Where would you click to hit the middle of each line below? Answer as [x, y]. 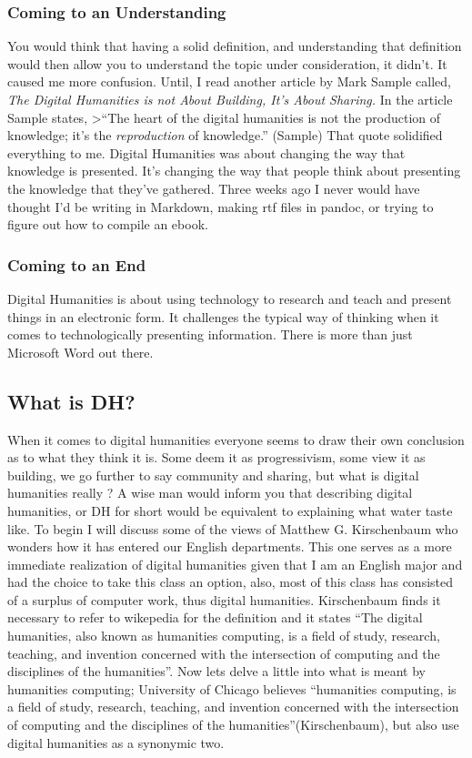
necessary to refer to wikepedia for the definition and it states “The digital [215, 617]
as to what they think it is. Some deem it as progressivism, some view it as [216, 457]
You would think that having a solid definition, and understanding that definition [235, 46]
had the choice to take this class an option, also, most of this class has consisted [230, 582]
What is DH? [71, 401]
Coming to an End [77, 264]
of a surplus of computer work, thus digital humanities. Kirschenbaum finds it [224, 599]
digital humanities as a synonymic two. [116, 742]
